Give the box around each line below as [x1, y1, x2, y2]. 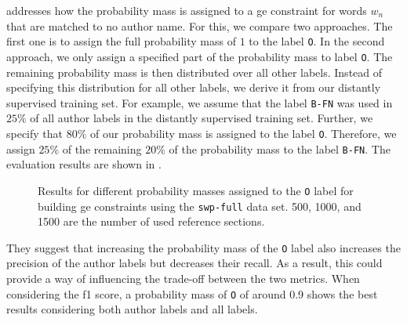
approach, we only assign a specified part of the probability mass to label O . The [6, 48, 393, 64]
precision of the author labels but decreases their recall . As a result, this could [6, 255, 383, 271]
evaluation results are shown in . [6, 156, 162, 172]
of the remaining [62, 140, 142, 157]
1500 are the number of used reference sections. [38, 213, 265, 230]
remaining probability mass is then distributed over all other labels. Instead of [6, 63, 383, 80]
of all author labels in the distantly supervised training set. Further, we [30, 110, 373, 126]
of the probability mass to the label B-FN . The [169, 140, 391, 157]
